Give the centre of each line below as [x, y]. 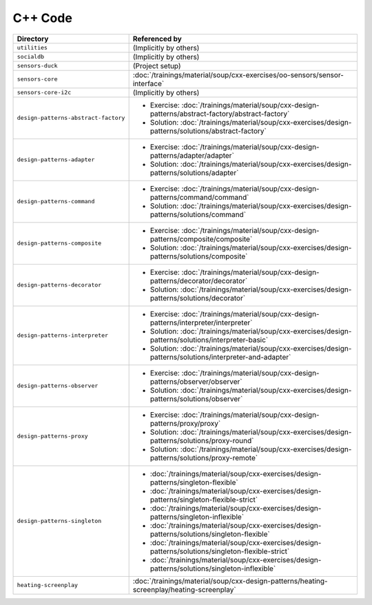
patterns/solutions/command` [198, 214]
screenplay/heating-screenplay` [185, 589]
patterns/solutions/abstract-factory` [208, 131]
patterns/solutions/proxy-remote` [204, 458]
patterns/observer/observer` [196, 381]
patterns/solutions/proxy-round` [202, 440]
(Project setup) [157, 65]
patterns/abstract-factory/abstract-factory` [220, 114]
